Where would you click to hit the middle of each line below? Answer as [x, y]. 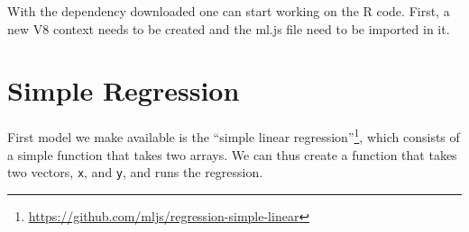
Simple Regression [124, 90]
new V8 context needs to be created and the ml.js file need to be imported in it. [229, 28]
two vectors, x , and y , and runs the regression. [135, 172]
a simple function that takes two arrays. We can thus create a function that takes [232, 154]
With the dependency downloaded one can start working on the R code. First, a [229, 11]
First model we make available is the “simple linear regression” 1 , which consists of [234, 135]
